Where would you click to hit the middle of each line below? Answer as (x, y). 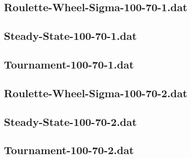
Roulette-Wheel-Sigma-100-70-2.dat (96, 93)
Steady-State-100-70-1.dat (70, 36)
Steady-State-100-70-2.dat (70, 121)
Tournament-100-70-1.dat (69, 64)
